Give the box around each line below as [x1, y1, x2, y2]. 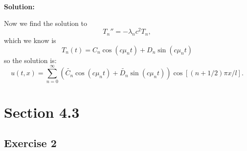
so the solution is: [4, 55, 57, 65]
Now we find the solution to [4, 18, 88, 28]
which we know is [4, 35, 56, 45]
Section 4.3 [4, 102, 80, 122]
